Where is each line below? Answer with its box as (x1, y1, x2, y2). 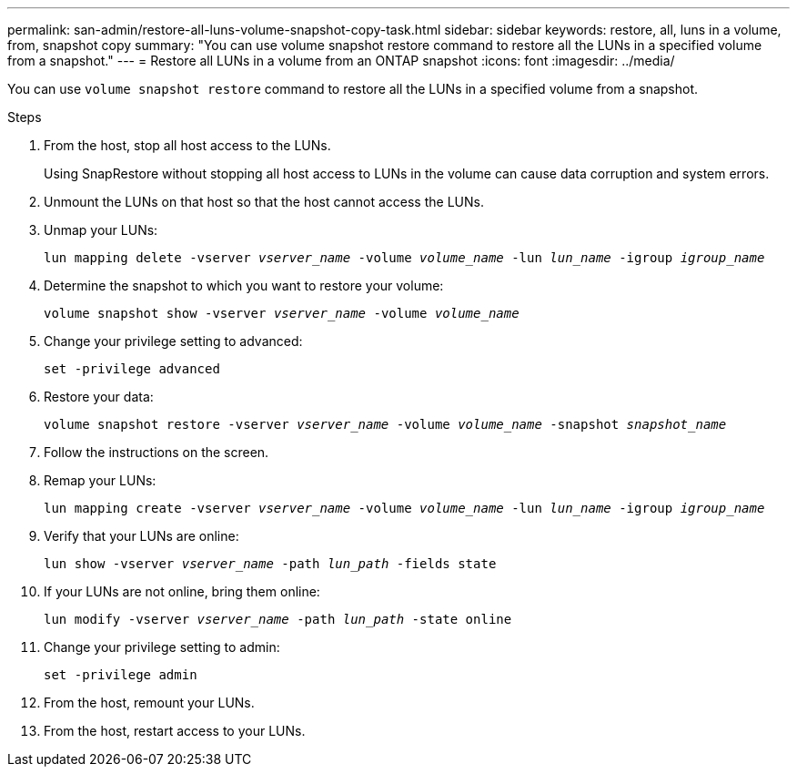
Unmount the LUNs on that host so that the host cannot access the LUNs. (44, 194, 484, 209)
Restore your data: (44, 389, 154, 404)
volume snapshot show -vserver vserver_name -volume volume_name (44, 306, 520, 321)
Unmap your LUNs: (44, 222, 158, 238)
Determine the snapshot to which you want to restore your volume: (44, 278, 444, 293)
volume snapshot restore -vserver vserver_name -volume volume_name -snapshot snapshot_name (44, 417, 727, 432)
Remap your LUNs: (44, 473, 156, 488)
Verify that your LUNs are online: (44, 528, 239, 544)
